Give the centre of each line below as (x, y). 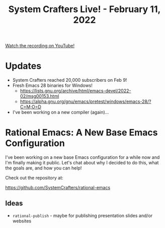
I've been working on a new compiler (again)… (61, 112)
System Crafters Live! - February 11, (85, 9)
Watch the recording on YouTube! (40, 46)
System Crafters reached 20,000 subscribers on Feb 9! (70, 80)
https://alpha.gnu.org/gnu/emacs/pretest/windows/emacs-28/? (86, 101)
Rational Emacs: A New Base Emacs (81, 133)
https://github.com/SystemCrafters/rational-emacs (58, 188)
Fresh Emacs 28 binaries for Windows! (53, 85)
